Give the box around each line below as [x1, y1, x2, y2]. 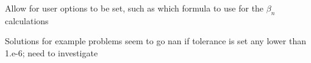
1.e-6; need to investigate [5, 46, 98, 59]
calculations [5, 14, 49, 27]
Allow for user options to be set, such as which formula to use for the [5, 2, 264, 14]
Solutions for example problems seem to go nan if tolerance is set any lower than [5, 35, 307, 47]
